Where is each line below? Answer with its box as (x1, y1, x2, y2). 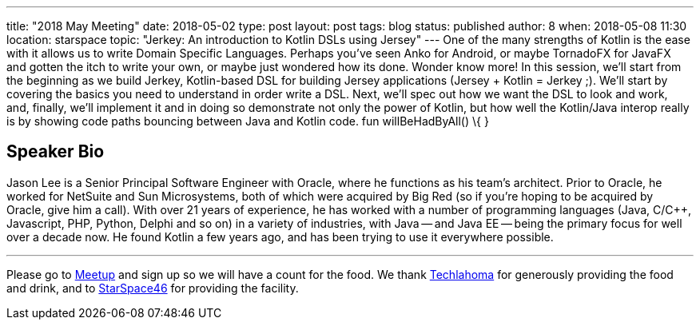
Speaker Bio (6, 141, 105, 162)
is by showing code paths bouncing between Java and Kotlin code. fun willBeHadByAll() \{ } (6, 114, 489, 128)
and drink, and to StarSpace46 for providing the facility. (6, 280, 299, 295)
